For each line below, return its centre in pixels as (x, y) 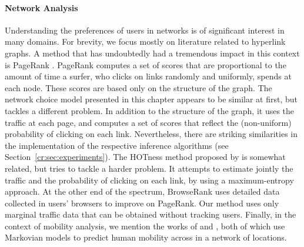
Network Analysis (41, 7)
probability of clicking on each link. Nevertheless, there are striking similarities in (151, 134)
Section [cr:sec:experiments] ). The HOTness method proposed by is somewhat (145, 157)
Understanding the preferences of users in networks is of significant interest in (145, 30)
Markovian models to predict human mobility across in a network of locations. (146, 237)
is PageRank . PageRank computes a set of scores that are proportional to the (146, 64)
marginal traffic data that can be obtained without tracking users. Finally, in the (151, 214)
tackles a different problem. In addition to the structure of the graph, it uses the (150, 110)
